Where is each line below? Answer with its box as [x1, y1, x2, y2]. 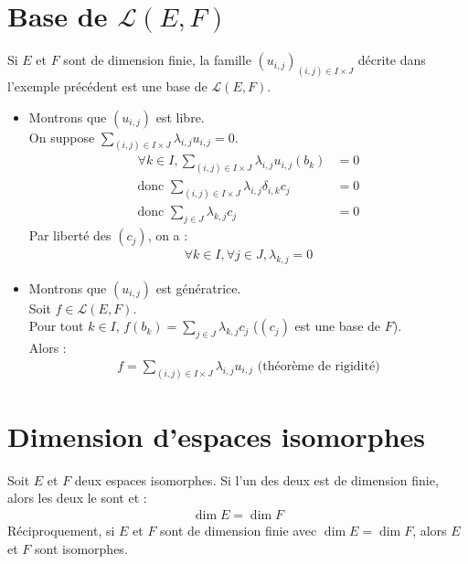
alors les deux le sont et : [7, 488, 147, 507]
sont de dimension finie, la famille [63, 50, 251, 69]
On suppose [28, 127, 95, 146]
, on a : [147, 226, 188, 245]
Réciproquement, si [7, 521, 115, 540]
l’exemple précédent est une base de [7, 76, 207, 95]
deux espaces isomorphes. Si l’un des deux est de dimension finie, [74, 470, 439, 489]
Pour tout [28, 316, 84, 335]
